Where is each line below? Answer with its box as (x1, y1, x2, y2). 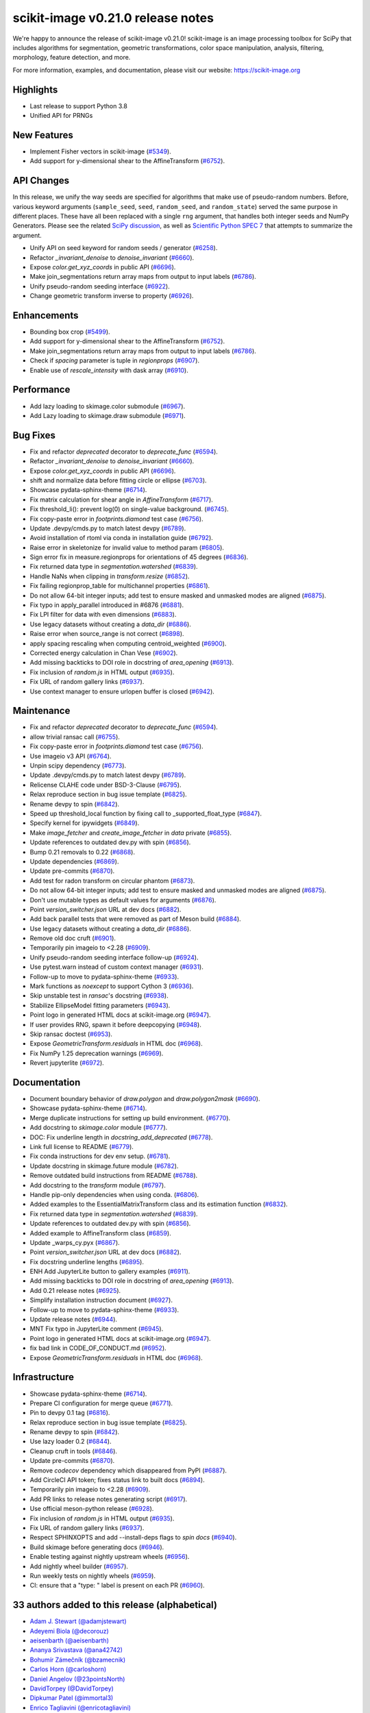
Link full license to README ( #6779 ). (29, 1143, 134, 1150)
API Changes (12, 175, 70, 186)
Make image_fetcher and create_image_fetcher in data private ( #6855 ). (29, 828, 232, 837)
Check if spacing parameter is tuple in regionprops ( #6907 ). (29, 356, 200, 365)
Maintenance (12, 705, 71, 717)
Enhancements (12, 309, 79, 321)
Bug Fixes (12, 429, 56, 441)
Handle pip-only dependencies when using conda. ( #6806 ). (29, 1190, 199, 1198)
